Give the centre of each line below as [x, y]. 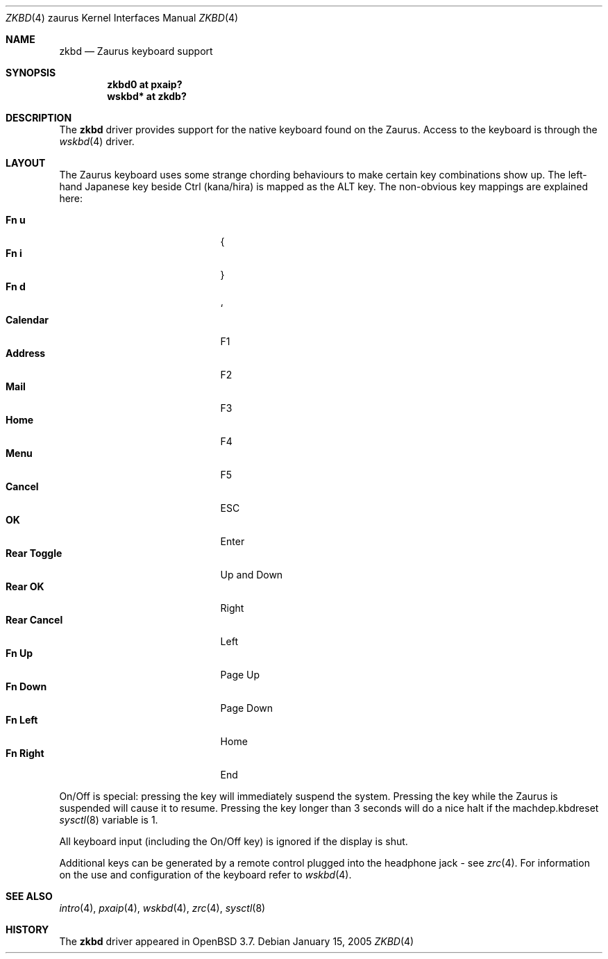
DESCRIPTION [39, 118]
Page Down [247, 708]
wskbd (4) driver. [97, 141]
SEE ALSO [29, 896]
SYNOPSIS [31, 73]
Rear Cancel [34, 620]
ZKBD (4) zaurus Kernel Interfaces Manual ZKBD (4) [122, 18]
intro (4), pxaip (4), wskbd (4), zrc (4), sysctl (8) [162, 908]
